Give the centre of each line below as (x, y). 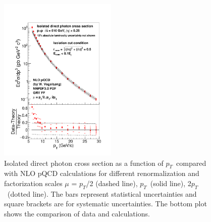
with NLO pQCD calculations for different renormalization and (102, 173)
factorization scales (33, 183)
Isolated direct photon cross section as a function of (84, 163)
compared (191, 163)
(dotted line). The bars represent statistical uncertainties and (102, 193)
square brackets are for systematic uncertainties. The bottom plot (105, 204)
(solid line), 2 (171, 183)
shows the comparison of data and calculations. (77, 213)
